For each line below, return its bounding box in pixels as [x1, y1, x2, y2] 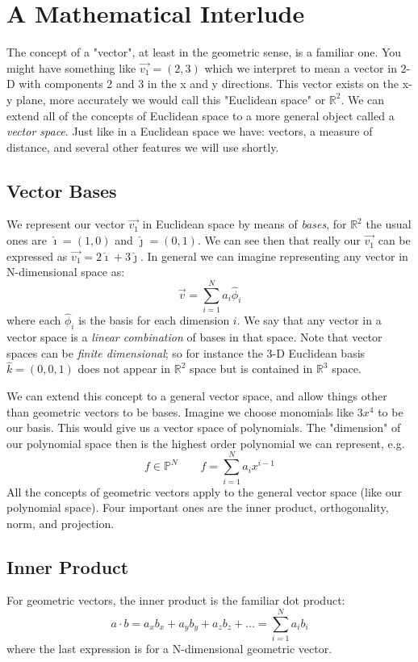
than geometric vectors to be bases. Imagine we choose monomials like [6, 403, 354, 420]
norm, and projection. [6, 514, 115, 531]
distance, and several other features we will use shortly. [6, 138, 279, 155]
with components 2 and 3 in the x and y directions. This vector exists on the [19, 75, 399, 92]
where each [6, 312, 61, 329]
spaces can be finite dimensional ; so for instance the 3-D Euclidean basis [6, 344, 366, 361]
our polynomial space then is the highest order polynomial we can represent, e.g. [6, 434, 405, 451]
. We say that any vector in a [236, 312, 382, 329]
